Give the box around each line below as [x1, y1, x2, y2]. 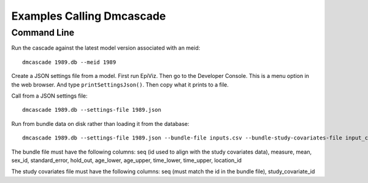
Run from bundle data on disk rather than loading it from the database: [11, 120, 190, 127]
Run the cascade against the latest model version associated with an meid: [11, 44, 201, 52]
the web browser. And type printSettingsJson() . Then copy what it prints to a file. [11, 80, 229, 88]
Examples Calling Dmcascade [11, 9, 166, 23]
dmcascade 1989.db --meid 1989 [22, 58, 117, 66]
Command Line [11, 27, 75, 38]
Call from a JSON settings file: [11, 92, 88, 99]
